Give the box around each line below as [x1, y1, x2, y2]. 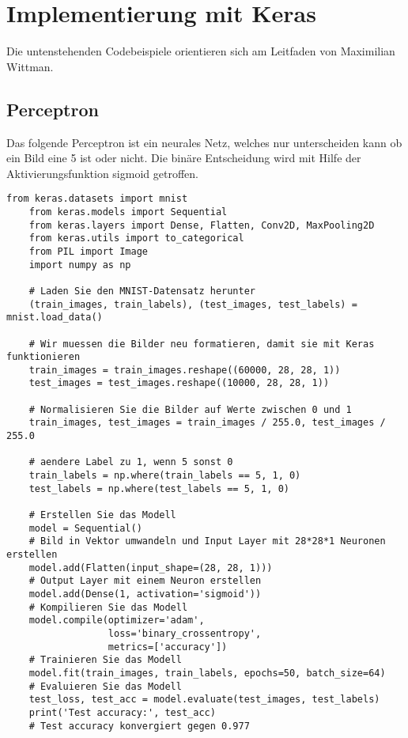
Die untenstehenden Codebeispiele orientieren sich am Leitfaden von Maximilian [6, 43, 395, 59]
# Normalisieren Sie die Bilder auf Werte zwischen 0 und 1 [28, 403, 352, 415]
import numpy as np [28, 259, 131, 271]
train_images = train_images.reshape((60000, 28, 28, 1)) [28, 364, 341, 376]
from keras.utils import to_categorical [28, 233, 244, 244]
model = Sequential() [28, 522, 142, 534]
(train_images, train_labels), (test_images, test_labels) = [28, 298, 357, 310]
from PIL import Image [28, 245, 148, 257]
